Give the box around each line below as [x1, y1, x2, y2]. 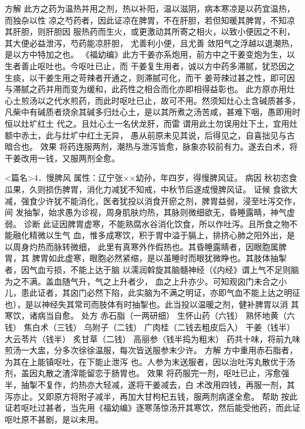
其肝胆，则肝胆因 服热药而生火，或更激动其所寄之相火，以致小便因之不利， [5, 25, 295, 38]
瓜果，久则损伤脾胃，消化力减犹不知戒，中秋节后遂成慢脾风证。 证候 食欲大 [5, 183, 298, 195]
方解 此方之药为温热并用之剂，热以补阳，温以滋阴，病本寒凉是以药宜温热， [5, 2, 295, 14]
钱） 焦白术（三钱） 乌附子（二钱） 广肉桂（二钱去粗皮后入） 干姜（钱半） [5, 321, 295, 333]
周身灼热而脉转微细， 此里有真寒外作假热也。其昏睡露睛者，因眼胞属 [12, 240, 279, 252]
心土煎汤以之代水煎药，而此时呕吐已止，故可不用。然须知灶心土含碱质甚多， [5, 94, 300, 106]
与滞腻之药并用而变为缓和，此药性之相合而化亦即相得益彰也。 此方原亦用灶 [5, 83, 295, 95]
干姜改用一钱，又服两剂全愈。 [5, 151, 120, 164]
